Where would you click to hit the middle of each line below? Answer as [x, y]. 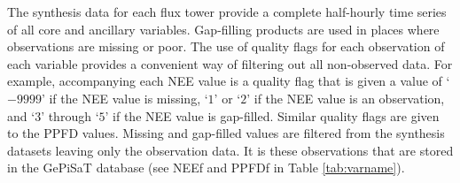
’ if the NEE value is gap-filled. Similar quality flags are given [272, 115]
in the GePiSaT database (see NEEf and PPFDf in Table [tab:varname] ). [206, 168]
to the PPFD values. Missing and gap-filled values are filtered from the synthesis [226, 133]
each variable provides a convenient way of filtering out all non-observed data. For [230, 63]
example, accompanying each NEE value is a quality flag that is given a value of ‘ [229, 81]
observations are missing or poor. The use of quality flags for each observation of [226, 46]
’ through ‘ [70, 115]
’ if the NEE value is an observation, [346, 98]
